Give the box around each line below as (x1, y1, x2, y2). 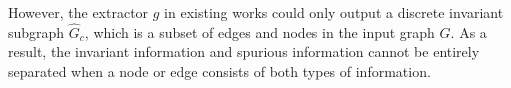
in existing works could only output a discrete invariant (164, 2, 504, 22)
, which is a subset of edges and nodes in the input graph (84, 21, 435, 42)
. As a (450, 21, 487, 42)
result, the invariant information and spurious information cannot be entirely (8, 41, 480, 62)
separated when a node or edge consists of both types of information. (8, 61, 431, 81)
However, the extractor (8, 2, 149, 22)
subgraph (8, 21, 65, 42)
